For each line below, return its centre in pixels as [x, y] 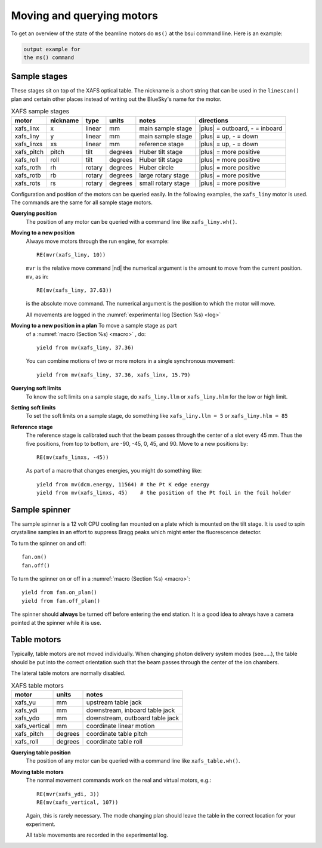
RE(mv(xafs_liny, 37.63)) [75, 290]
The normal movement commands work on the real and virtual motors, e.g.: [119, 780]
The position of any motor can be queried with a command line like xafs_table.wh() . [133, 761]
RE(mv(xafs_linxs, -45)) [73, 457]
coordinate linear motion [120, 726]
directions [214, 121]
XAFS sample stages [40, 112]
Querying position [34, 213]
